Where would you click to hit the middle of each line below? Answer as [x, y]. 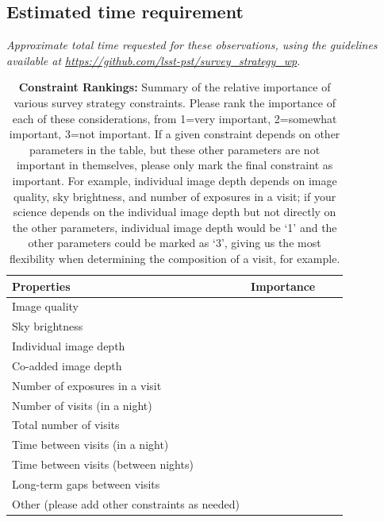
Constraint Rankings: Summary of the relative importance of [175, 87]
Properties [41, 286]
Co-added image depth [67, 365]
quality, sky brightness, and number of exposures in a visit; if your [175, 196]
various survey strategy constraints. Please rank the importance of [175, 102]
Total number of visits [66, 425]
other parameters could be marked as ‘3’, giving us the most [175, 243]
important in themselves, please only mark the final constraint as [175, 165]
